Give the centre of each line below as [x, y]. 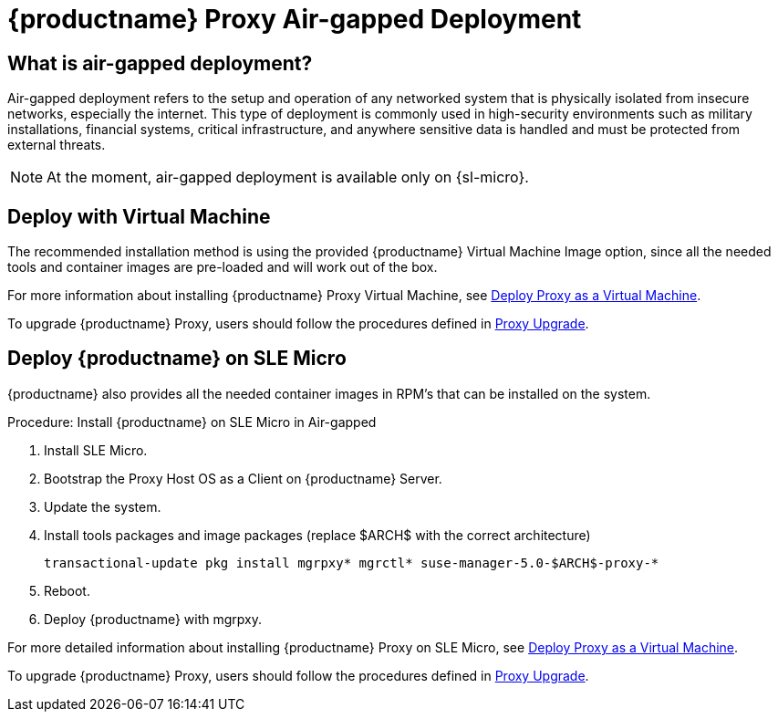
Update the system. [103, 506]
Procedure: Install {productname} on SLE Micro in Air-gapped [192, 422]
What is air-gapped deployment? [160, 63]
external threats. [57, 145]
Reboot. [67, 590]
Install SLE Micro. [96, 450]
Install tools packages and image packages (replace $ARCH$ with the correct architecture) [317, 535]
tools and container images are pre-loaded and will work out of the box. [223, 267]
